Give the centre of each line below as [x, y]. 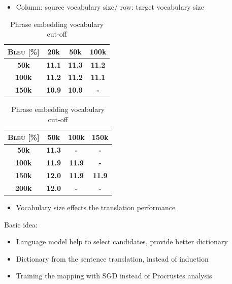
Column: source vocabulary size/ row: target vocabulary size [110, 7]
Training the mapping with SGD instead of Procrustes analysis [114, 276]
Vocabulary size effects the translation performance [96, 207]
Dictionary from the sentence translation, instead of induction [112, 258]
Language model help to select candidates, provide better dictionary [122, 242]
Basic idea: [21, 224]
